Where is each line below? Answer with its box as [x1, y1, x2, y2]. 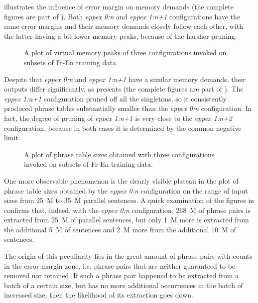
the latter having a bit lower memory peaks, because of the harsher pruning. [4, 30, 237, 41]
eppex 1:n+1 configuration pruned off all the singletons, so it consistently [4, 93, 227, 103]
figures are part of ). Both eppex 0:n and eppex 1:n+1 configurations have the [4, 11, 241, 21]
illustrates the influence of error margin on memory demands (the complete [4, 1, 234, 11]
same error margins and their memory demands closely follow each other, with [4, 21, 244, 31]
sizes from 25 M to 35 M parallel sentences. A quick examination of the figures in [4, 195, 255, 205]
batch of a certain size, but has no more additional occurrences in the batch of [4, 280, 243, 290]
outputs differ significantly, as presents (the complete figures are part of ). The [4, 84, 244, 94]
